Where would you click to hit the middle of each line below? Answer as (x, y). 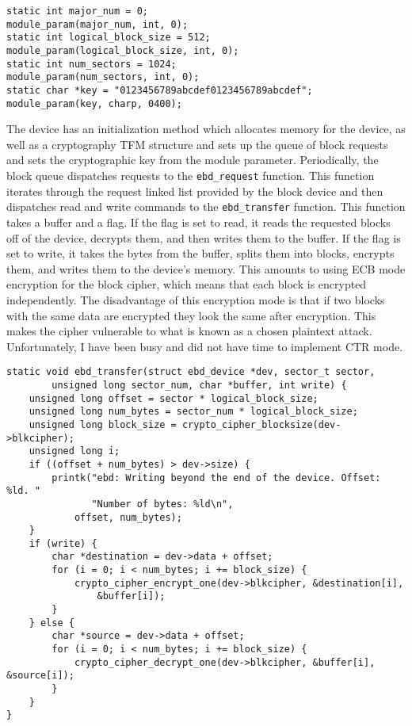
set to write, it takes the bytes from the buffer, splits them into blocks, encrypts (200, 253)
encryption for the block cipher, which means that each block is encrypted (187, 284)
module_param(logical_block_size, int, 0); (123, 50)
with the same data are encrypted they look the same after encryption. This (191, 315)
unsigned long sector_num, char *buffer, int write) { (199, 385)
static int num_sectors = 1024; (92, 64)
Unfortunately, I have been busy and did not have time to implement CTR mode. (205, 346)
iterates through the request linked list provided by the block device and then (195, 191)
